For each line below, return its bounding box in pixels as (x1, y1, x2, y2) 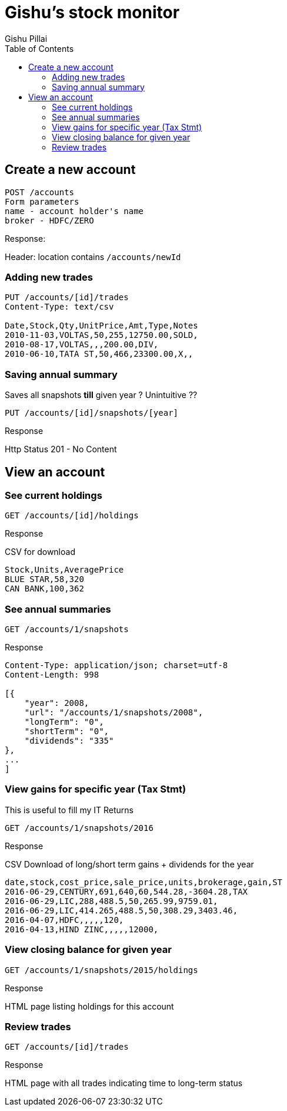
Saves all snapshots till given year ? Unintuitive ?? (5, 390, 198, 400)
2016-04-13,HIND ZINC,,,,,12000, (5, 924, 159, 934)
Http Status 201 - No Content (5, 444, 117, 455)
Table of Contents (5, 43, 74, 54)
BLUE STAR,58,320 (5, 574, 84, 584)
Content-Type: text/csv (5, 302, 114, 312)
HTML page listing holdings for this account (5, 1001, 174, 1011)
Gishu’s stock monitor (5, 2, 180, 22)
